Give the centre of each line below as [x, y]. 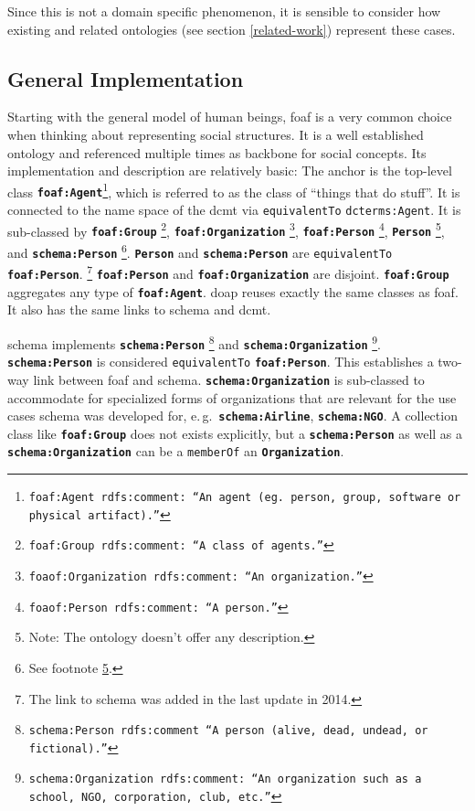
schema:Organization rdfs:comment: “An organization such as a [225, 779]
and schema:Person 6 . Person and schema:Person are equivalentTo [200, 251]
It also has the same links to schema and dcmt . [139, 309]
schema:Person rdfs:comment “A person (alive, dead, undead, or [228, 731]
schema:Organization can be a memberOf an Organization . [176, 451]
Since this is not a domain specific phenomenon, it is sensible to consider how [224, 11]
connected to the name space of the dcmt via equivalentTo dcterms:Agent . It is [234, 210]
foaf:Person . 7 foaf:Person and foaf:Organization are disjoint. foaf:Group [228, 272]
